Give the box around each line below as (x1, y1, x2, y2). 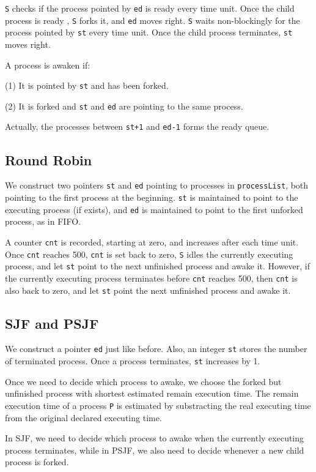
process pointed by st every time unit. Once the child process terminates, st (5, 26, 293, 39)
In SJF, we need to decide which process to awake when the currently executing (5, 432, 304, 444)
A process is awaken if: (5, 58, 90, 71)
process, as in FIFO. (5, 215, 81, 228)
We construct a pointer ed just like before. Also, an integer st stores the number (5, 342, 307, 355)
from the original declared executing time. (5, 411, 162, 424)
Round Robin (5, 150, 92, 169)
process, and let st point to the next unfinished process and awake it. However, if (5, 260, 310, 272)
